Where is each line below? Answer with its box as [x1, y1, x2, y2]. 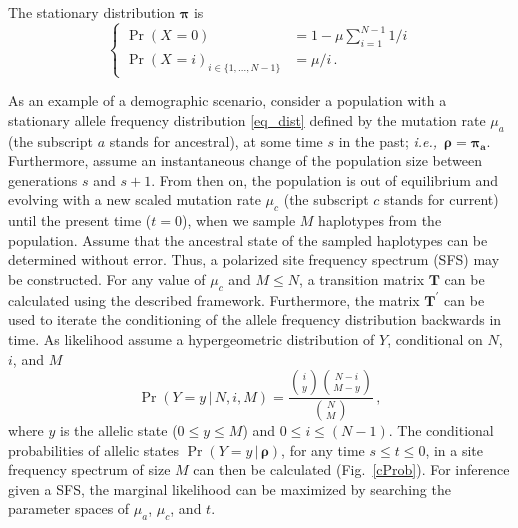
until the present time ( [8, 210, 152, 231]
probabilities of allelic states [8, 439, 179, 460]
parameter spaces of [8, 498, 130, 519]
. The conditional [388, 420, 494, 441]
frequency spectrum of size [8, 459, 171, 480]
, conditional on [387, 328, 483, 349]
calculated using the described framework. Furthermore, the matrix [8, 289, 420, 310]
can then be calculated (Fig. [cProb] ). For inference [193, 459, 510, 480]
